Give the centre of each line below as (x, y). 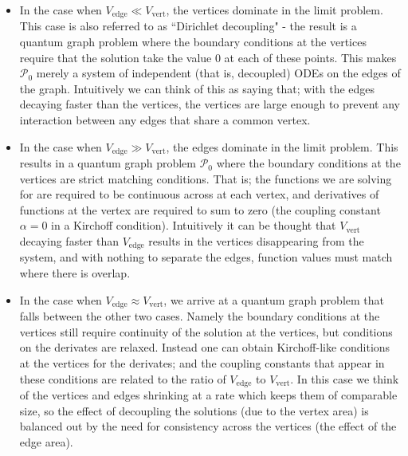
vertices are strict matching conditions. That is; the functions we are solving (206, 178)
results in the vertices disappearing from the (256, 241)
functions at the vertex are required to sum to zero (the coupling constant (200, 209)
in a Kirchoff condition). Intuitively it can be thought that (194, 225)
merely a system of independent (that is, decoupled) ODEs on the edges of (218, 73)
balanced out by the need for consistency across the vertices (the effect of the (208, 426)
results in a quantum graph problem (108, 163)
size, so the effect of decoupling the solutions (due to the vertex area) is (194, 410)
